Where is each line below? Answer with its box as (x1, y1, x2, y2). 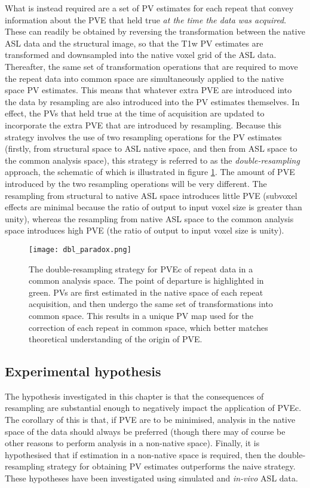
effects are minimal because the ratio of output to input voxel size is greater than (5, 201, 302, 213)
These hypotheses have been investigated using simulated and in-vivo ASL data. (5, 472, 298, 484)
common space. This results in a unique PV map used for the (29, 309, 253, 321)
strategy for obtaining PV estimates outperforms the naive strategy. (47, 460, 296, 472)
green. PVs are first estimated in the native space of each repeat (29, 286, 263, 298)
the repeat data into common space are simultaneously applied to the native (5, 72, 284, 84)
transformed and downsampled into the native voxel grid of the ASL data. (5, 48, 277, 61)
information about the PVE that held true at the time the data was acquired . (5, 13, 287, 26)
